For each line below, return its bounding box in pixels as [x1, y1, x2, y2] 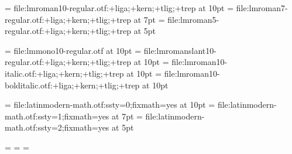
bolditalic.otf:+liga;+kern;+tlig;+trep [5, 78, 140, 91]
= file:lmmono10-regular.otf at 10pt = [5, 44, 142, 56]
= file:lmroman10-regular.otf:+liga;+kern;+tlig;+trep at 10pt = [5, 2, 234, 13]
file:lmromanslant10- [143, 44, 217, 56]
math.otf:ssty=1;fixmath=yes [5, 109, 109, 122]
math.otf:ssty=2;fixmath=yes [5, 121, 109, 134]
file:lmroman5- [167, 13, 219, 25]
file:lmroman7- [236, 2, 288, 13]
